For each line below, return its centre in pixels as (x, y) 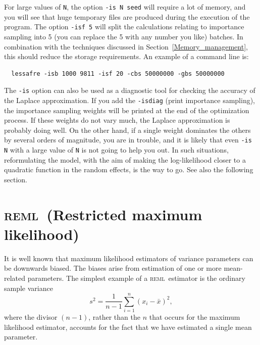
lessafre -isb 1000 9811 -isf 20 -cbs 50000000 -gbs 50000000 (118, 73)
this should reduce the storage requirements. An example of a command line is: (126, 56)
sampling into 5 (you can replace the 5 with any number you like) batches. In (124, 36)
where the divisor (31, 317)
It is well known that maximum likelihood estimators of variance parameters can (129, 258)
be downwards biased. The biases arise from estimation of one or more (113, 268)
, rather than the (114, 317)
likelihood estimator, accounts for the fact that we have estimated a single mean (128, 327)
